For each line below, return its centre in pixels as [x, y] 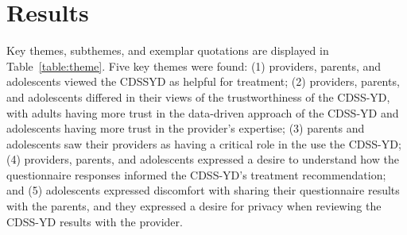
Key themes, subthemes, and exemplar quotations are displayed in [168, 50]
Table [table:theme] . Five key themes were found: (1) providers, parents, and [194, 65]
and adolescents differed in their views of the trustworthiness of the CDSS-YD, [198, 96]
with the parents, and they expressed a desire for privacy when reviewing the [194, 206]
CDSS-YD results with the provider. [95, 221]
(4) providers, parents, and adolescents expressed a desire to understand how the [203, 159]
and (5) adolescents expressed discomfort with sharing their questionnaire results [203, 190]
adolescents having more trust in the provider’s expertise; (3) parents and [186, 128]
